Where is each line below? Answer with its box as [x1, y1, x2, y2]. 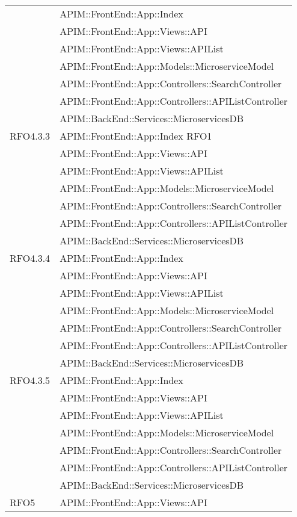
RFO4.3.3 [10, 129, 51, 143]
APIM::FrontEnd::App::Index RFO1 [60, 129, 212, 143]
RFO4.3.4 [10, 251, 51, 265]
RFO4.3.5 [10, 373, 51, 387]
